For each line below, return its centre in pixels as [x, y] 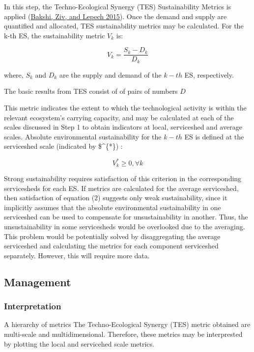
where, [14, 74]
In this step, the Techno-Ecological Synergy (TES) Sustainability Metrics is [118, 6]
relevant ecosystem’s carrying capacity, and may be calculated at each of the [119, 117]
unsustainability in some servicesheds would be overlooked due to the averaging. [125, 226]
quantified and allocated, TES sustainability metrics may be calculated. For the [124, 26]
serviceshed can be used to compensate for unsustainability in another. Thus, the [126, 217]
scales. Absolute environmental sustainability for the [83, 136]
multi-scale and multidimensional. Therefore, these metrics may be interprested [123, 334]
